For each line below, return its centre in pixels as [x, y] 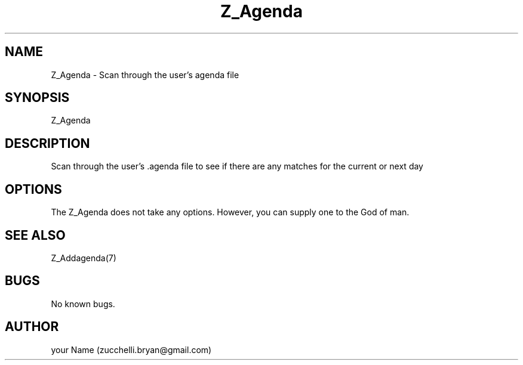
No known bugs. [83, 304]
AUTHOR [32, 327]
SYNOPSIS [37, 98]
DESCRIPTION [47, 143]
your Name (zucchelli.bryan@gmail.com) [131, 349]
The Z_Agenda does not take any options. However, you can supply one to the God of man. [230, 212]
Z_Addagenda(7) [84, 258]
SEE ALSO [35, 235]
